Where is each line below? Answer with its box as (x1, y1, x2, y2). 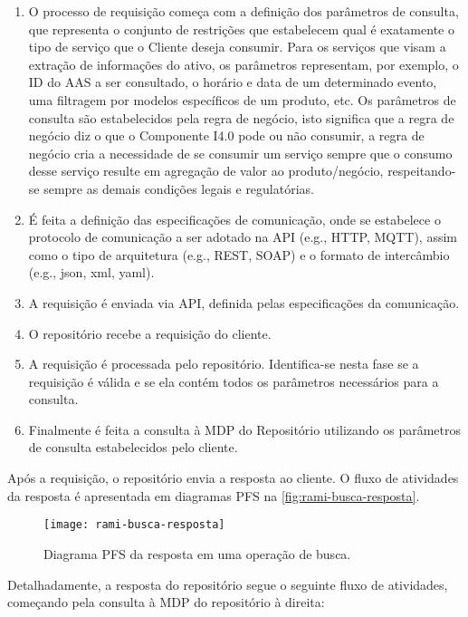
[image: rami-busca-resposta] (43, 518, 225, 532)
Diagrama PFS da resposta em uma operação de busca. (43, 544, 351, 563)
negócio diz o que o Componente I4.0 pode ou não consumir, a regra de (28, 126, 425, 145)
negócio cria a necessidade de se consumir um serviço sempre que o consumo (28, 143, 453, 162)
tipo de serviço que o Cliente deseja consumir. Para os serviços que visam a (28, 37, 446, 56)
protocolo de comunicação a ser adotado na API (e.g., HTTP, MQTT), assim (28, 227, 457, 246)
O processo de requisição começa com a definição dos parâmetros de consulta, (28, 2, 459, 20)
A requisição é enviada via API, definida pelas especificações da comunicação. (28, 293, 460, 312)
